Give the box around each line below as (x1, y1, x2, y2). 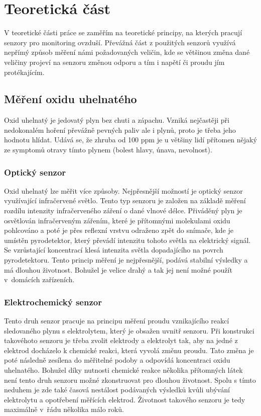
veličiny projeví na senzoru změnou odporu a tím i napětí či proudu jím (4, 56, 225, 67)
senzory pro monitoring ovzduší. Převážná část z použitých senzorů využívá (4, 37, 236, 47)
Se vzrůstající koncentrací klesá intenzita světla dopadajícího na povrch (4, 244, 223, 255)
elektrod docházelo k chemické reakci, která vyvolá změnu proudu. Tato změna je (4, 345, 254, 355)
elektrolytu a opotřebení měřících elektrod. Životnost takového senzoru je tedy (4, 394, 245, 404)
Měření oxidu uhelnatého (4, 91, 137, 107)
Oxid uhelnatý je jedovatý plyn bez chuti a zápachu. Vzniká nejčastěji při (4, 115, 229, 125)
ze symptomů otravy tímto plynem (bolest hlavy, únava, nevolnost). (4, 144, 212, 155)
